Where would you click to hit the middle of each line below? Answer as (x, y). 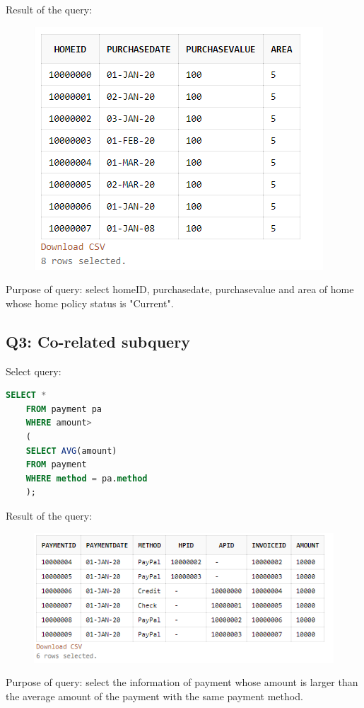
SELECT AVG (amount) (71, 451)
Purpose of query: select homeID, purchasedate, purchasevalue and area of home (180, 289)
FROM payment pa (64, 409)
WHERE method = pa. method (87, 478)
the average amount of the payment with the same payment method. (154, 696)
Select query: (34, 371)
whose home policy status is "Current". (90, 303)
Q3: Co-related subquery (98, 341)
